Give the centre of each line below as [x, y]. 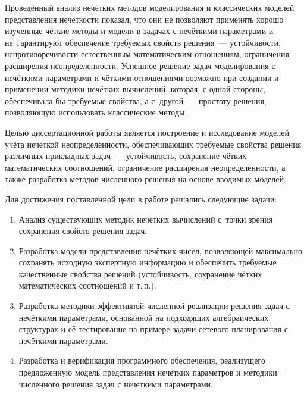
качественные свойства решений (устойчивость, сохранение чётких [140, 273]
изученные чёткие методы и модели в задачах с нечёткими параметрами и [139, 31]
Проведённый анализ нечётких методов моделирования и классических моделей [150, 7]
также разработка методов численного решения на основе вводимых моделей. [145, 179]
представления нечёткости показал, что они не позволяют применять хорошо [144, 19]
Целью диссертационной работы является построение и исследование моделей [147, 132]
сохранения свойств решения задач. [83, 231]
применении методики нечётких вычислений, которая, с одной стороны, [135, 89]
